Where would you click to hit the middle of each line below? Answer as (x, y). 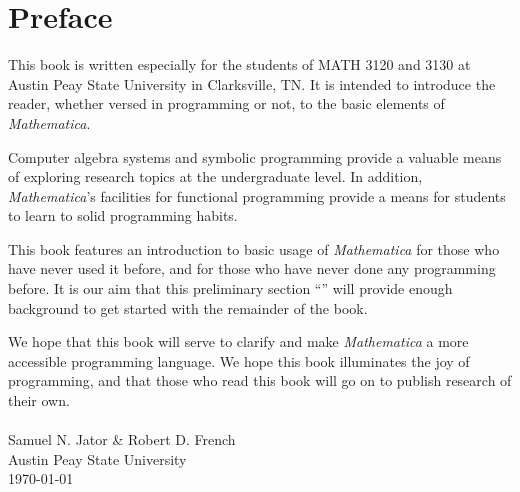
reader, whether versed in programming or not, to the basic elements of (226, 103)
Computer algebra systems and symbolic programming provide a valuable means (255, 156)
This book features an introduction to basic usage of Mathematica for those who (254, 248)
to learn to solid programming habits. (123, 215)
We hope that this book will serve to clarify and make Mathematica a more (238, 341)
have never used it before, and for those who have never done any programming (252, 268)
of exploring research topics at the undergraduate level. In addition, (215, 176)
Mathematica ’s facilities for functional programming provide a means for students (257, 195)
